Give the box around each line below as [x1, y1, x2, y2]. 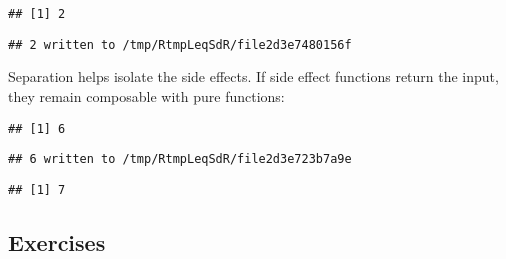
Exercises [8, 226, 106, 257]
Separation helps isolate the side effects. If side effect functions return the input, [8, 66, 499, 87]
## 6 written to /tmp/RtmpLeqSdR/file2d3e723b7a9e [8, 152, 352, 167]
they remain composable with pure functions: [8, 85, 285, 106]
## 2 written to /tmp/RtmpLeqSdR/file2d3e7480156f [8, 37, 352, 52]
